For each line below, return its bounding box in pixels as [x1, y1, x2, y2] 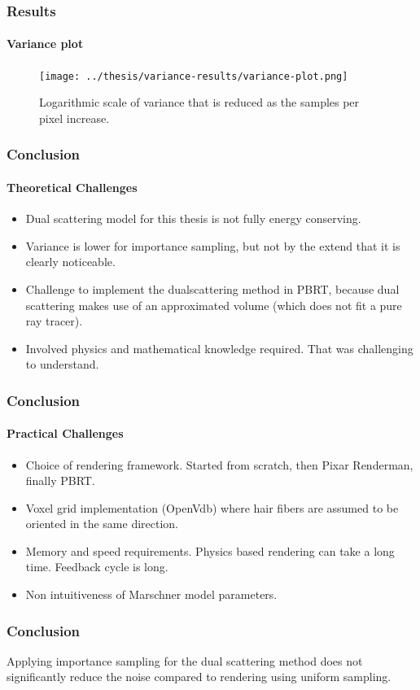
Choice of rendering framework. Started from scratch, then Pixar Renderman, [25, 456, 413, 473]
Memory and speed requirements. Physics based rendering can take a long [25, 542, 395, 559]
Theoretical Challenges [7, 178, 138, 195]
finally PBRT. [25, 472, 95, 489]
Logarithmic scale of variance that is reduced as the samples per [39, 94, 360, 111]
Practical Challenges [7, 425, 124, 442]
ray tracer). [25, 312, 83, 330]
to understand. [25, 356, 99, 373]
